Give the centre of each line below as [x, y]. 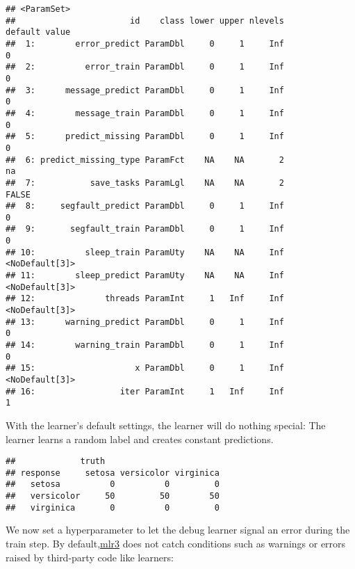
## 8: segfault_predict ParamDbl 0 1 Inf [145, 206]
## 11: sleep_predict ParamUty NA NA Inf [145, 276]
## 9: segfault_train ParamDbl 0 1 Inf [145, 229]
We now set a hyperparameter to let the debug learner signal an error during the [178, 530]
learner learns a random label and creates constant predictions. [140, 439]
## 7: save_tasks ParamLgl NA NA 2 [145, 183]
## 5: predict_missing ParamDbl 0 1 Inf [145, 137]
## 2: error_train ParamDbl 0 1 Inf [145, 67]
